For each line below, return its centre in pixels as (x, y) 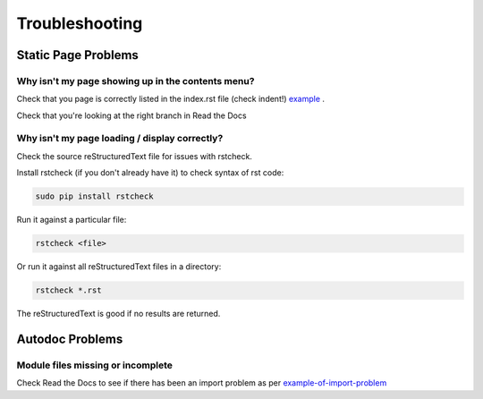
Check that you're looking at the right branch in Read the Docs (131, 115)
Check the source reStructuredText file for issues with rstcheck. (134, 156)
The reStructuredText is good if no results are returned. (119, 314)
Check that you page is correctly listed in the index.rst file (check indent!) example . (171, 99)
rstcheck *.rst (68, 290)
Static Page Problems (77, 55)
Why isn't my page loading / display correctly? (120, 139)
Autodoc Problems (70, 339)
